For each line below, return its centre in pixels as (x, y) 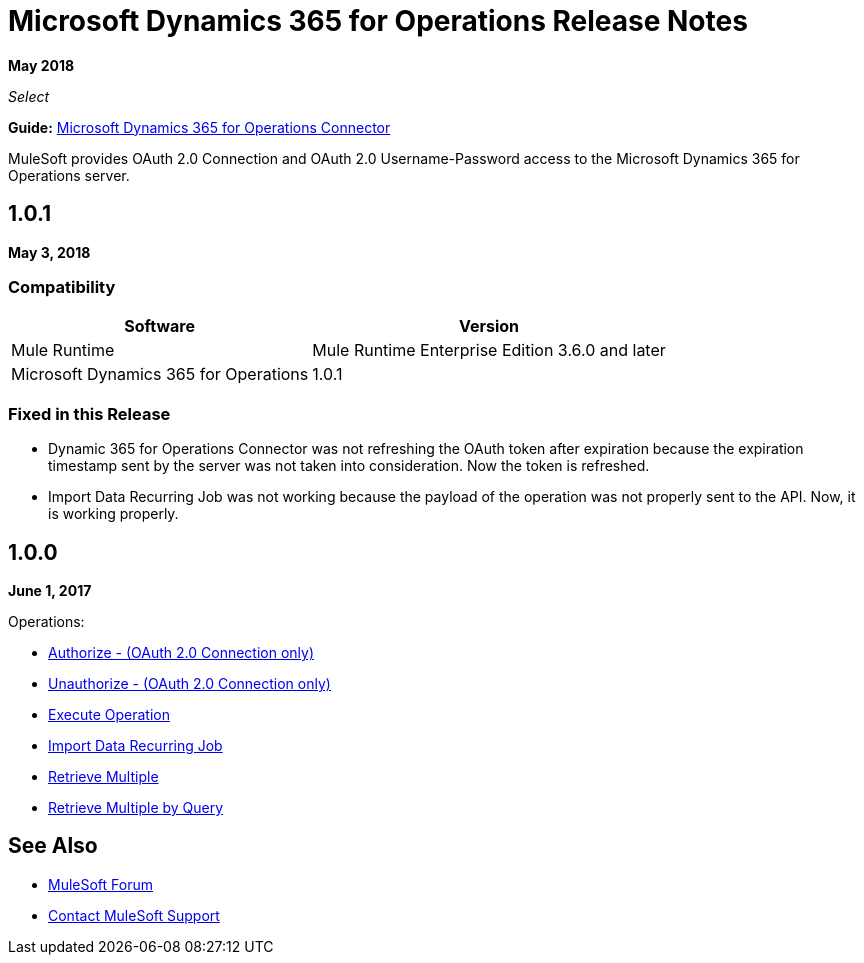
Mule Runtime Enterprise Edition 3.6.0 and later (489, 350)
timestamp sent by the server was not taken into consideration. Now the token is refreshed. (349, 466)
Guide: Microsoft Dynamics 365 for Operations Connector (199, 127)
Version (489, 326)
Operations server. (69, 175)
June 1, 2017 (50, 590)
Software (159, 326)
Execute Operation (109, 714)
